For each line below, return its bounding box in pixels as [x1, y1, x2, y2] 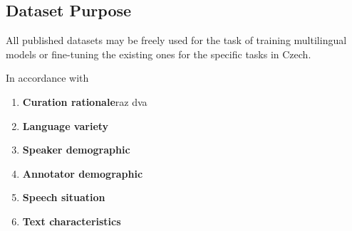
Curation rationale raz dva [22, 94, 147, 109]
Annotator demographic [22, 166, 143, 181]
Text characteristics [22, 213, 121, 228]
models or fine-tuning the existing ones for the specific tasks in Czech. [6, 46, 311, 61]
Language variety [22, 118, 109, 133]
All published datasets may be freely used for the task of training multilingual [6, 33, 347, 48]
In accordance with [6, 70, 89, 85]
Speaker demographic [22, 142, 130, 157]
